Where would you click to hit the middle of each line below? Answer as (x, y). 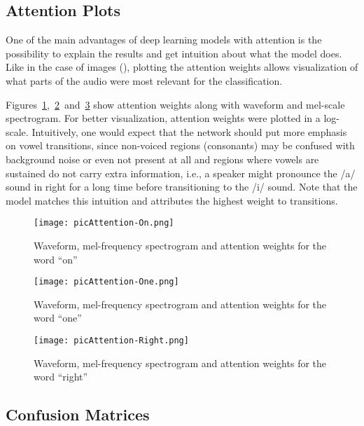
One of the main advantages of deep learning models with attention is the (164, 40)
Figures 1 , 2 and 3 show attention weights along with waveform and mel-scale (175, 104)
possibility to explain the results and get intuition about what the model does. (174, 53)
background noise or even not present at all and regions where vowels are (162, 159)
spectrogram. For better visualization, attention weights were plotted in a (163, 118)
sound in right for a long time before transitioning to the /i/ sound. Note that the (182, 187)
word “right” (61, 377)
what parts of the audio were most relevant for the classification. (144, 80)
